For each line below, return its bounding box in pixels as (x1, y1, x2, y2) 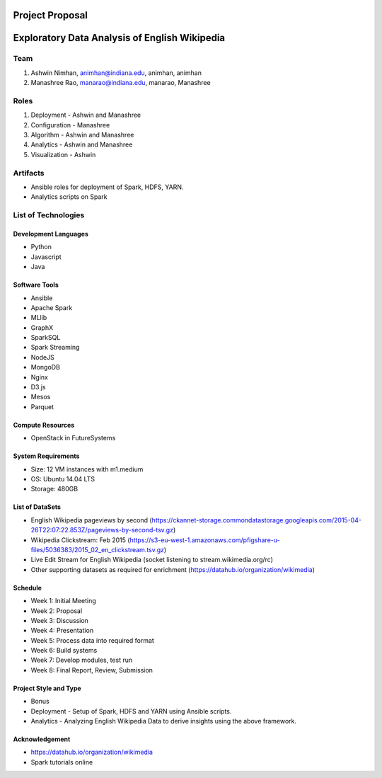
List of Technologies (13, 210, 85, 220)
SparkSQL (30, 333, 61, 342)
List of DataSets (13, 503, 62, 511)
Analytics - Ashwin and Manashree (30, 140, 133, 149)
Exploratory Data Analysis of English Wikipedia (13, 32, 226, 44)
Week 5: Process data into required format (30, 636, 155, 644)
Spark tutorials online (30, 757, 93, 766)
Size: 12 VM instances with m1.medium (30, 464, 144, 474)
